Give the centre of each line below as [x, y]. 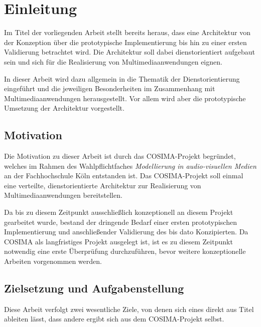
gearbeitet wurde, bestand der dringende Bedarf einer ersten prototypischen [120, 222]
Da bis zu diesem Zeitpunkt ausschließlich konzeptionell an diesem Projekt [119, 212]
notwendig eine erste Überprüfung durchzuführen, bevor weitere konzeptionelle [125, 251]
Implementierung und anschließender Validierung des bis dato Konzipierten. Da [126, 232]
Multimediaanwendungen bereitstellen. [63, 195]
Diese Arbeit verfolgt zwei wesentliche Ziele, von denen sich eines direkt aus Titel [129, 309]
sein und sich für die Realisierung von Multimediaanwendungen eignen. [113, 61]
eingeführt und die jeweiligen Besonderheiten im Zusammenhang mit [110, 88]
